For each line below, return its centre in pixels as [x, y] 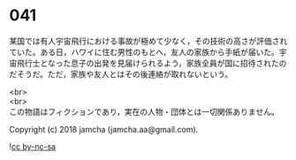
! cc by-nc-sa [32, 146]
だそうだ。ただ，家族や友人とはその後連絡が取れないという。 [121, 74]
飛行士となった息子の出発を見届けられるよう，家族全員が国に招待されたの [152, 63]
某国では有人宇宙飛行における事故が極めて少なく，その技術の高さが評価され [148, 41]
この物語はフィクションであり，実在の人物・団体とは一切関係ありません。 [144, 111]
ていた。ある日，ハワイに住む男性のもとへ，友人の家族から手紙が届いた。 [144, 52]
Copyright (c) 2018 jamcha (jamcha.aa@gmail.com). [104, 129]
